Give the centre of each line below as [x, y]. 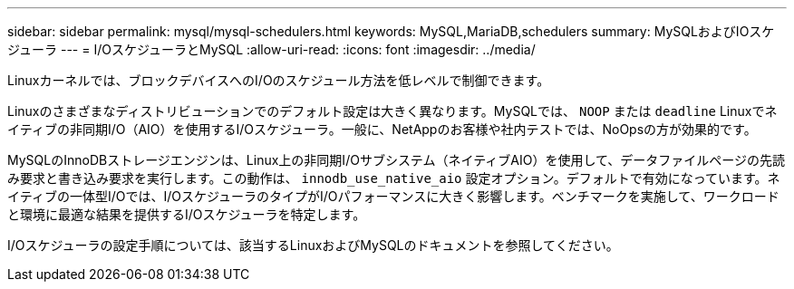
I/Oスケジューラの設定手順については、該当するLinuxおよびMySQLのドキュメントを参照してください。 [313, 245]
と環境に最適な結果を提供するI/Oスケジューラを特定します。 [187, 214]
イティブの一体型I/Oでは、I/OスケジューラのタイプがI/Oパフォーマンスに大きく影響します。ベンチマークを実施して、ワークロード [393, 196]
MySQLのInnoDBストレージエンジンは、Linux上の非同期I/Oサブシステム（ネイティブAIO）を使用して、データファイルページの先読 [397, 160]
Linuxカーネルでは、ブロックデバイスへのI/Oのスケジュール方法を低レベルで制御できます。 [279, 80]
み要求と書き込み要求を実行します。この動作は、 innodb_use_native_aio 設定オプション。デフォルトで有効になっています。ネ [394, 178]
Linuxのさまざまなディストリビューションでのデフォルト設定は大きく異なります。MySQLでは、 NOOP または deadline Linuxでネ [392, 111]
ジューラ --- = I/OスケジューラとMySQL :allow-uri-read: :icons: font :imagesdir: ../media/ [271, 49]
